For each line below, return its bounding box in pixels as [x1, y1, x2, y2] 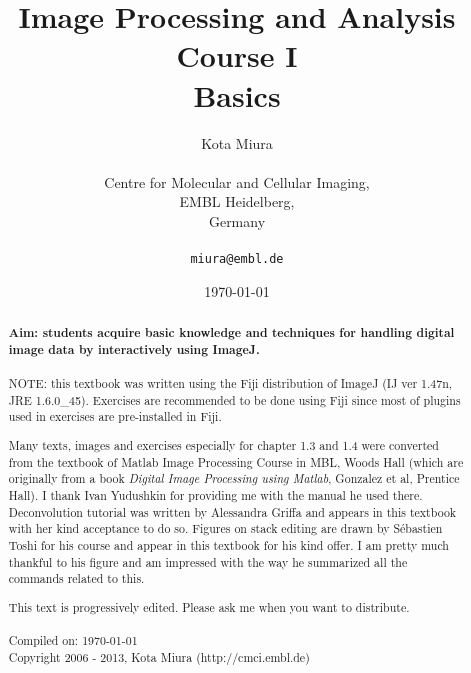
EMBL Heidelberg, [179, 191, 295, 212]
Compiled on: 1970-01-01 [8, 632, 138, 649]
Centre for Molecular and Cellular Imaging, [104, 171, 370, 192]
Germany [208, 210, 266, 231]
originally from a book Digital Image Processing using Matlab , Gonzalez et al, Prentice [8, 470, 460, 487]
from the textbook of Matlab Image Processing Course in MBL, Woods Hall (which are [8, 453, 464, 470]
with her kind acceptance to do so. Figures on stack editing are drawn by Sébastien [8, 520, 443, 537]
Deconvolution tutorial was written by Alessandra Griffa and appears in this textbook [8, 503, 457, 520]
